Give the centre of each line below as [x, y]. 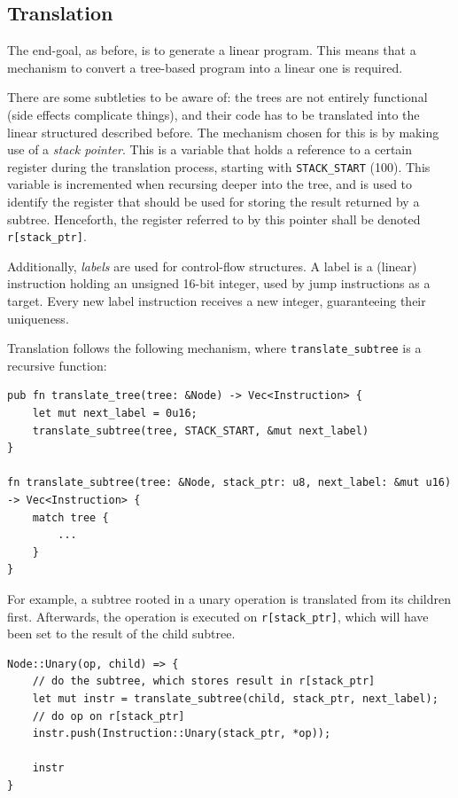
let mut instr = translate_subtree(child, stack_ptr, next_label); [235, 699]
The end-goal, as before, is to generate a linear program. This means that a [212, 50]
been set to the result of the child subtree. [121, 634]
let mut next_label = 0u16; [115, 414]
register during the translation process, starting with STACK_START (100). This [219, 166]
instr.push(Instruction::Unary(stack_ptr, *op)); [182, 734]
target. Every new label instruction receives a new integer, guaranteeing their [217, 301]
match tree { [70, 517]
